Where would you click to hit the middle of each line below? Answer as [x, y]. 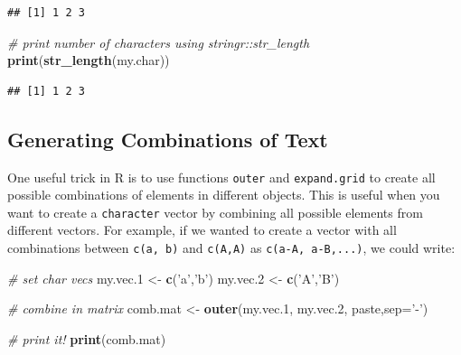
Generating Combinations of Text [168, 139]
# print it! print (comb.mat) [87, 338]
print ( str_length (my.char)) [89, 60]
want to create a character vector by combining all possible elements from [215, 212]
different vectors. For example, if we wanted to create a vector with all [202, 230]
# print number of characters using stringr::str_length [159, 42]
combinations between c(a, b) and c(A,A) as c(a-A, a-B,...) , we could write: [231, 248]
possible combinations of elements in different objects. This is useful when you [224, 195]
